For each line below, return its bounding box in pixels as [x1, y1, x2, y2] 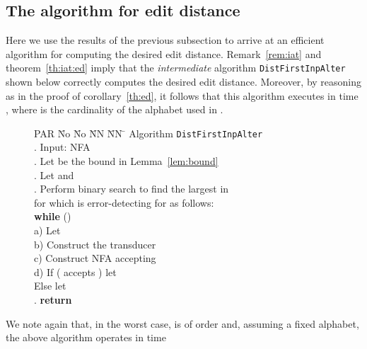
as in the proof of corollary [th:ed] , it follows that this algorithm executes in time [6, 88, 359, 103]
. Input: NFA [34, 139, 91, 154]
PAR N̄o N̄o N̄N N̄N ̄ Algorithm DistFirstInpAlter [34, 125, 263, 140]
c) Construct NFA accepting [34, 251, 156, 265]
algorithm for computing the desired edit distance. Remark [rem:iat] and [6, 46, 322, 61]
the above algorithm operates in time [6, 330, 166, 345]
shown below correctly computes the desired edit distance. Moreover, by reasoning [6, 74, 362, 89]
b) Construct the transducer [34, 236, 156, 251]
